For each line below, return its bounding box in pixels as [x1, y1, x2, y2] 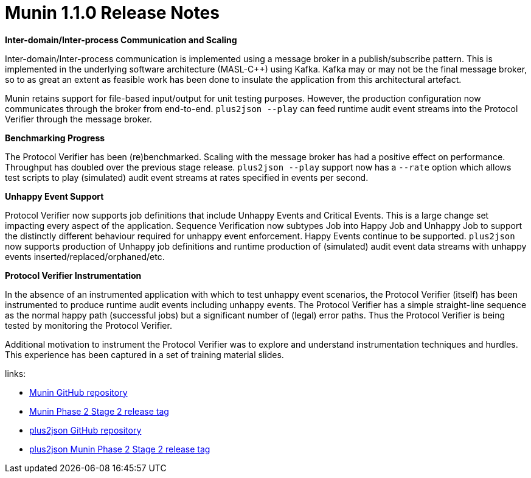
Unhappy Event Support [5, 191, 104, 202]
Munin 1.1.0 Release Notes [5, 2, 220, 23]
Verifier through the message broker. [5, 113, 152, 124]
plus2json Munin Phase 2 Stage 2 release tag [29, 443, 210, 454]
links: [5, 368, 26, 379]
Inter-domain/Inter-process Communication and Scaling [5, 34, 237, 45]
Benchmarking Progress [5, 132, 105, 143]
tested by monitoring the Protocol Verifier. [5, 320, 172, 331]
